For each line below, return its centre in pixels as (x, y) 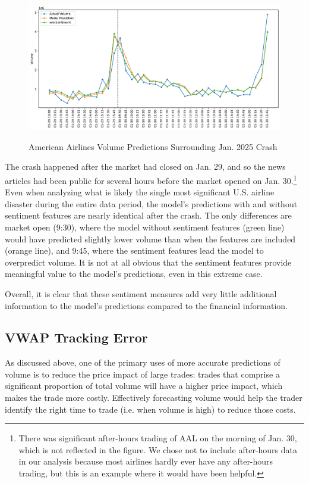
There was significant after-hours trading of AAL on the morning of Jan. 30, (158, 438)
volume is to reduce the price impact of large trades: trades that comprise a (142, 374)
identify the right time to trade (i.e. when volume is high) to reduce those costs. (150, 409)
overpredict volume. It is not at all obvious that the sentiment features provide (148, 262)
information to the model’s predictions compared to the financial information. (146, 305)
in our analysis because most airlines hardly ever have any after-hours (146, 461)
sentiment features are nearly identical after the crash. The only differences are (148, 215)
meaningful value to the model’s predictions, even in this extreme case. (134, 274)
